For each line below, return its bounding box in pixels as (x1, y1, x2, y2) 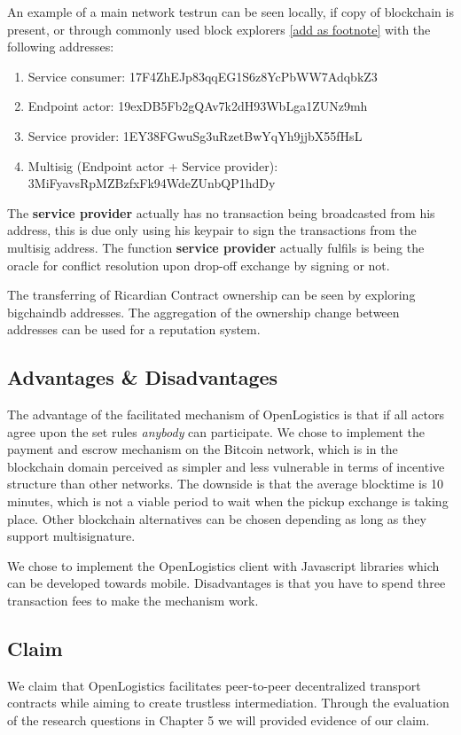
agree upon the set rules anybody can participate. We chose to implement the (7, 422, 425, 441)
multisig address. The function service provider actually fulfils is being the (7, 238, 425, 256)
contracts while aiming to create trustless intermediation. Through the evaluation (7, 693, 449, 712)
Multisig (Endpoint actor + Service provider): (27, 156, 278, 175)
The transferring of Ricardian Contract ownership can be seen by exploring (7, 285, 416, 304)
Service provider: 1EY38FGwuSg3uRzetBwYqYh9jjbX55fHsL (27, 126, 363, 145)
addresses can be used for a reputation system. (7, 320, 261, 339)
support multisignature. (7, 527, 136, 545)
